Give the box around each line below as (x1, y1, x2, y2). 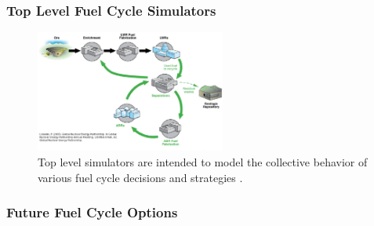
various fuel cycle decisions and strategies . (38, 169, 243, 185)
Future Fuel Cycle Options (6, 202, 178, 222)
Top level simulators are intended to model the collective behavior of (38, 153, 368, 169)
